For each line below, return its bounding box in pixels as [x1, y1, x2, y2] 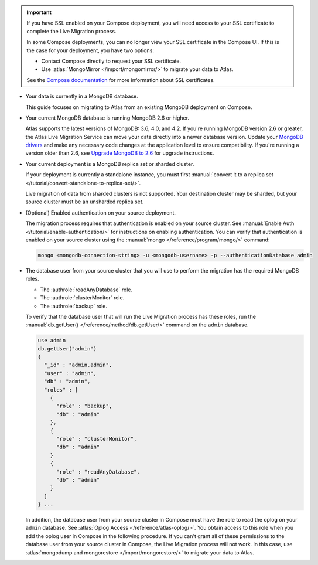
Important [26, 9, 52, 16]
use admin [37, 337, 66, 344]
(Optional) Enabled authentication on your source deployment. [25, 209, 176, 216]
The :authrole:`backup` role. [40, 302, 108, 309]
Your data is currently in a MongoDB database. [25, 93, 138, 100]
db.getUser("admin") [37, 345, 97, 352]
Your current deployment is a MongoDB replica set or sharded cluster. [25, 160, 194, 167]
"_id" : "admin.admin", [44, 362, 112, 369]
